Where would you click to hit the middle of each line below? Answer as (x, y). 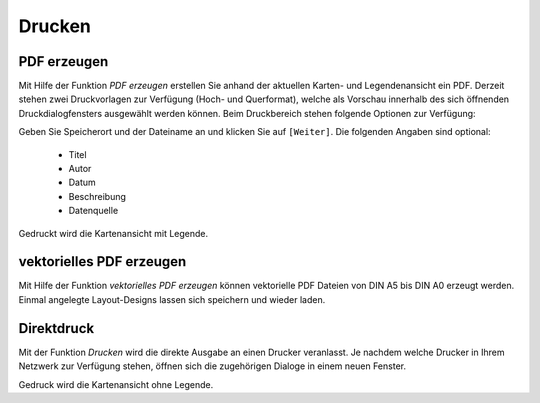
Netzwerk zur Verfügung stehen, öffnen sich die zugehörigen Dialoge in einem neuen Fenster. (212, 366)
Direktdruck (56, 328)
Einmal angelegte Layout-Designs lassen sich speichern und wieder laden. (172, 299)
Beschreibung (97, 196)
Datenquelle (93, 211)
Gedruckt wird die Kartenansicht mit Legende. (113, 233)
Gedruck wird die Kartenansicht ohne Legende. (116, 384)
